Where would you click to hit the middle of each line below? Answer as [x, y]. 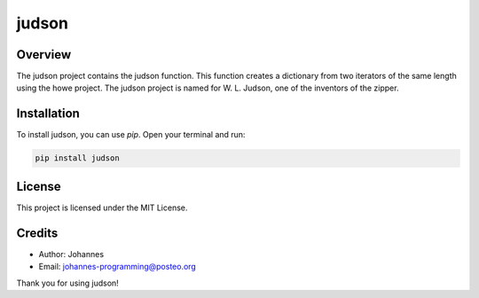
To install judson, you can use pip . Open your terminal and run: [131, 135]
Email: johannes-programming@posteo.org [118, 267]
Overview [44, 55]
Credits [37, 233]
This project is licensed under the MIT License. [102, 208]
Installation [48, 114]
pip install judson [77, 158]
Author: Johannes [71, 254]
